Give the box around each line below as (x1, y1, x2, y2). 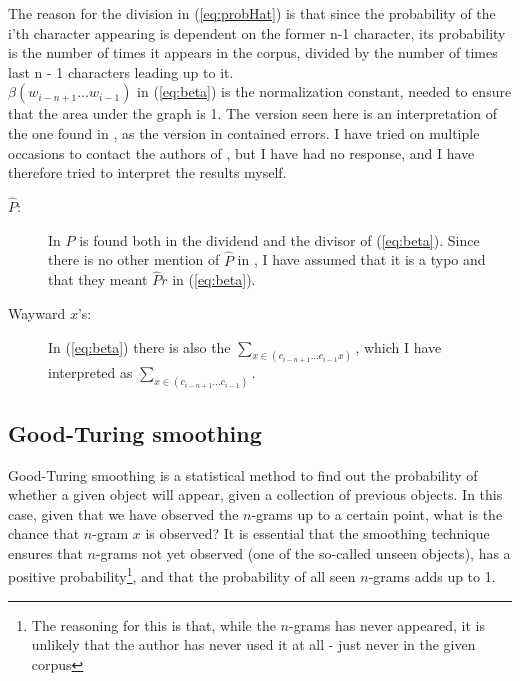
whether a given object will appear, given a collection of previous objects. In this (8, 484, 503, 505)
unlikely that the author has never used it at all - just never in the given (31, 634, 476, 655)
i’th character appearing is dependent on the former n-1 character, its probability (8, 22, 506, 43)
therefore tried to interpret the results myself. (8, 162, 287, 183)
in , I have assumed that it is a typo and (237, 249, 486, 270)
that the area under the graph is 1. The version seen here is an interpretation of (8, 103, 498, 124)
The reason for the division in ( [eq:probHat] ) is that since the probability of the (8, 3, 496, 23)
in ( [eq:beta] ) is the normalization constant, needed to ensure (137, 81, 512, 102)
